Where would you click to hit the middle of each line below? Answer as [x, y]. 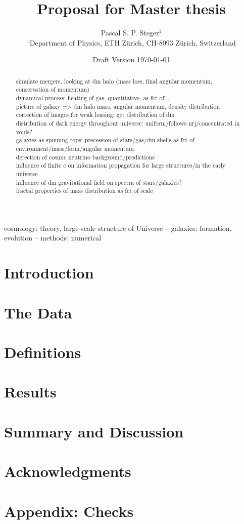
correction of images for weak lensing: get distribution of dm [95, 115]
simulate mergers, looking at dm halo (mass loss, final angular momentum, [114, 81]
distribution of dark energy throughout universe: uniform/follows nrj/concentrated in [128, 123]
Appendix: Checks [69, 511]
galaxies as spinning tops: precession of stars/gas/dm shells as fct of [105, 140]
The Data [38, 312]
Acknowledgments [68, 471]
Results [30, 392]
